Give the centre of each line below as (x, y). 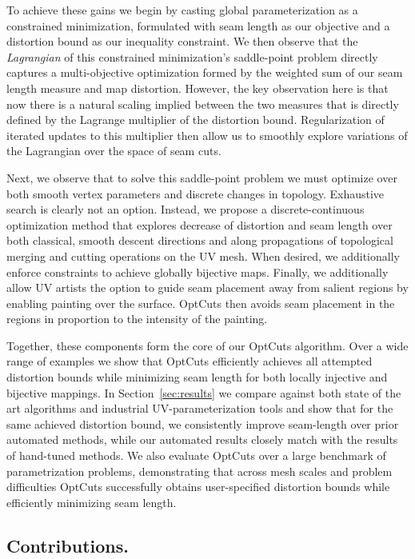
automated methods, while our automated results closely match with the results (202, 439)
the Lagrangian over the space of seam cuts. (114, 151)
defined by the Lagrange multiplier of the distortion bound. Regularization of (196, 120)
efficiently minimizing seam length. (92, 502)
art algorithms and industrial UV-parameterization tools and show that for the (200, 408)
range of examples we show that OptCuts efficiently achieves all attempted (190, 361)
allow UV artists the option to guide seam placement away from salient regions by (207, 287)
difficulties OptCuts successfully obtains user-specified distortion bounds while (198, 487)
